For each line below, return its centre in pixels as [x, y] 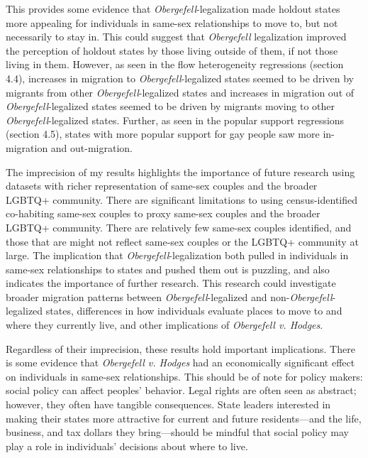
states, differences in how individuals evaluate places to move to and [194, 311]
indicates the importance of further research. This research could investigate [171, 283]
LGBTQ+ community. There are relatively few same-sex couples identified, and [179, 227]
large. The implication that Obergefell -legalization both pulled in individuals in [177, 255]
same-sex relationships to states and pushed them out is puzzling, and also [168, 269]
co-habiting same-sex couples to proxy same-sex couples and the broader [163, 213]
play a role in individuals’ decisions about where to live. [127, 446]
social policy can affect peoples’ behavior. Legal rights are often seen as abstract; [181, 390]
